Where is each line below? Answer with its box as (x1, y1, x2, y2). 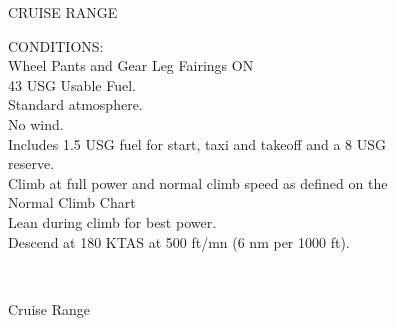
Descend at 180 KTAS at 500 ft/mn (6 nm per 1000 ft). (8, 231, 350, 252)
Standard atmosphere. (8, 94, 143, 115)
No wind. (8, 113, 64, 134)
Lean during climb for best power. (8, 211, 217, 232)
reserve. (8, 153, 55, 174)
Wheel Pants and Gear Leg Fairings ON (8, 55, 254, 76)
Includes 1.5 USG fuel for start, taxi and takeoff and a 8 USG (8, 133, 387, 154)
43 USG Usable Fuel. (8, 74, 136, 95)
